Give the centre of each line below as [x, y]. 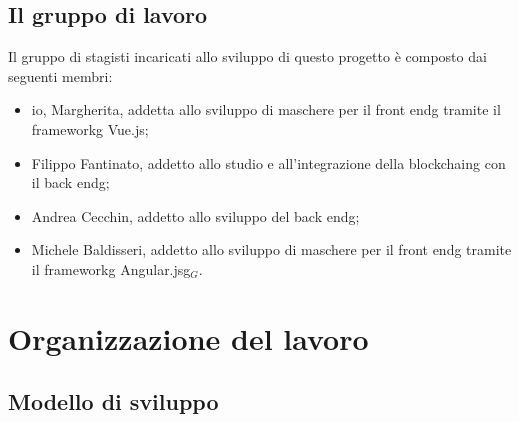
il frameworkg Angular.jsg [111, 268]
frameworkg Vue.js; [90, 128]
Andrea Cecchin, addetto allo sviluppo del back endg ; [195, 215]
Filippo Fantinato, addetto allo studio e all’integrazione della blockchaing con [268, 162]
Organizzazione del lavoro [188, 337]
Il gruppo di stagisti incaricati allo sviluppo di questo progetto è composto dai [247, 56]
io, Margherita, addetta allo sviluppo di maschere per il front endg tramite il [266, 109]
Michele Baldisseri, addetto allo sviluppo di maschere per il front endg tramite [271, 249]
